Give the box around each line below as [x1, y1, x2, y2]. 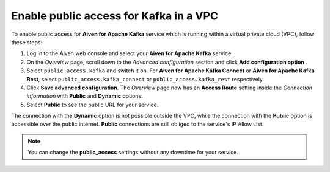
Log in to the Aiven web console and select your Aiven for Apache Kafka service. [26, 50, 233, 57]
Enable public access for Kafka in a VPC [11, 9, 218, 22]
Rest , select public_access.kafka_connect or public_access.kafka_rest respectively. [26, 75, 265, 83]
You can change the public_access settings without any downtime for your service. [28, 149, 238, 156]
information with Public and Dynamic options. [26, 92, 143, 100]
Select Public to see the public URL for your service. [26, 101, 159, 108]
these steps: [11, 38, 43, 46]
